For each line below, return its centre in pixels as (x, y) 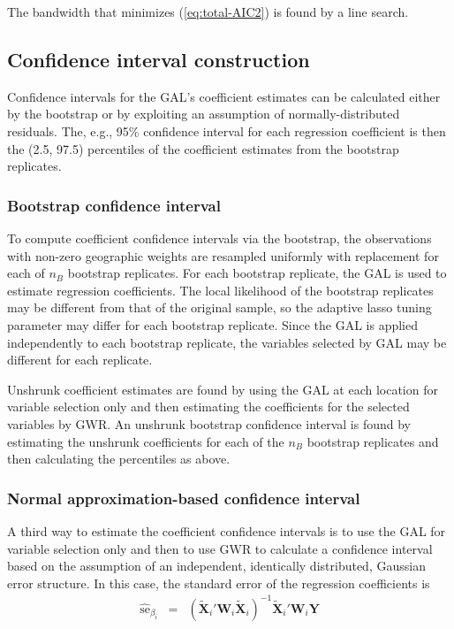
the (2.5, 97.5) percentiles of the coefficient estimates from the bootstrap (203, 148)
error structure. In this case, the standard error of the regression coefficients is (219, 583)
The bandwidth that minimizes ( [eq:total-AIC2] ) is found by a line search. (208, 12)
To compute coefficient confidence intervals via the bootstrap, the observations (219, 238)
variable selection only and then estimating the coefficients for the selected (208, 407)
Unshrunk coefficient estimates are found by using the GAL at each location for (223, 389)
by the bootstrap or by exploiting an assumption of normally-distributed (204, 114)
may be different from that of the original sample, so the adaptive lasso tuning (219, 307)
